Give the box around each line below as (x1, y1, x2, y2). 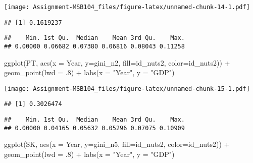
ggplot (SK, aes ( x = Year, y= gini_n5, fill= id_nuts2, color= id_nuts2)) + (4, 139, 230, 149)
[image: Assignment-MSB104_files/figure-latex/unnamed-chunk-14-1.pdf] (4, 4, 250, 11)
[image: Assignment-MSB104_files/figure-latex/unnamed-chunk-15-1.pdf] (4, 85, 250, 92)
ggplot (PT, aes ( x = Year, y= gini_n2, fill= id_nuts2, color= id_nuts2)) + (4, 57, 230, 68)
